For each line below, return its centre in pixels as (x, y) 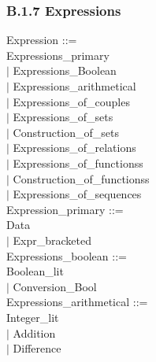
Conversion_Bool (55, 286)
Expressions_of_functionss (78, 163)
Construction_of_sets (66, 132)
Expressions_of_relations (74, 148)
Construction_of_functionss (81, 178)
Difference (37, 348)
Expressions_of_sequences (77, 194)
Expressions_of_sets (63, 117)
